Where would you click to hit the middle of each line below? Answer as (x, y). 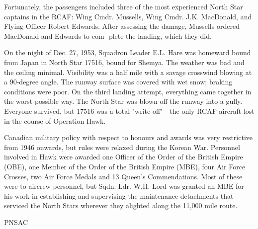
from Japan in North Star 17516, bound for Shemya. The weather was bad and (124, 62)
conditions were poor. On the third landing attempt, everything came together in (128, 91)
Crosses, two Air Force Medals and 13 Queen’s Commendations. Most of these (123, 176)
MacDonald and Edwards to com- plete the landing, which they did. (108, 36)
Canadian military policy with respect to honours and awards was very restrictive (128, 137)
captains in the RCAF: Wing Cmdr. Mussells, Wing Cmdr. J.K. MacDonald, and (128, 16)
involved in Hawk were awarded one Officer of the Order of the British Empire (124, 157)
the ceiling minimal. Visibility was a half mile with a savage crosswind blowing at (128, 72)
